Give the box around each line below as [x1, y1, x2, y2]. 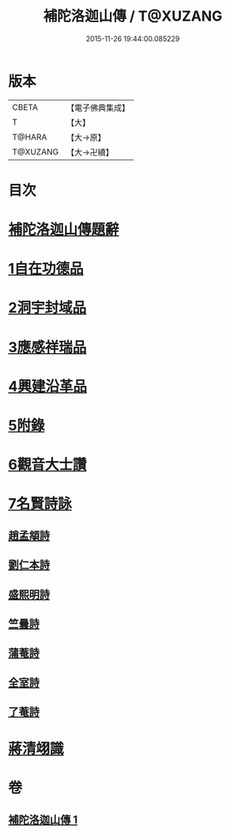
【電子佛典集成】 [66, 102, 130, 113]
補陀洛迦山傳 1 [8, 813, 78, 826]
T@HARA [12, 131, 47, 143]
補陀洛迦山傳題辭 [8, 221, 120, 238]
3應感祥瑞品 [8, 338, 87, 356]
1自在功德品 [8, 260, 85, 278]
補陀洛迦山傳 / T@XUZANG [43, 7, 223, 25]
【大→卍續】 [66, 147, 114, 158]
